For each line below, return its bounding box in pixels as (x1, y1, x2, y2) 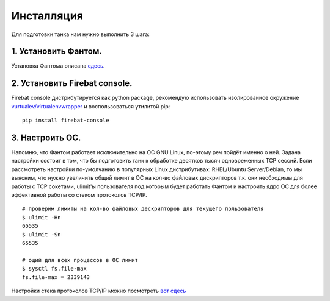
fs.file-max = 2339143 (22, 274, 90, 280)
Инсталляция (11, 9, 84, 23)
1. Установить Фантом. (11, 46, 102, 57)
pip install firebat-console (22, 117, 109, 124)
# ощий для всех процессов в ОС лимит (22, 257, 139, 263)
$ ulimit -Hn (22, 214, 61, 221)
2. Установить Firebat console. (11, 78, 133, 88)
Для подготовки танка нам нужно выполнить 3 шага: (11, 30, 150, 38)
